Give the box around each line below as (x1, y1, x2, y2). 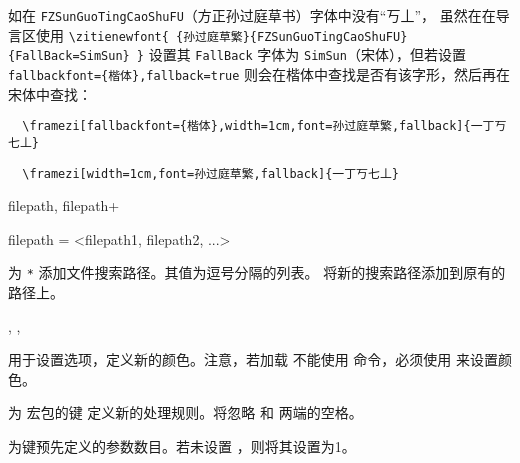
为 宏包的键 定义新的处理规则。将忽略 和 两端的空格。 (8, 402, 363, 423)
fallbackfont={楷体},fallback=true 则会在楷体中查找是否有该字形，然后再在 (8, 63, 511, 84)
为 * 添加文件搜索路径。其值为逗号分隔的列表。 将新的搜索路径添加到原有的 (8, 262, 506, 283)
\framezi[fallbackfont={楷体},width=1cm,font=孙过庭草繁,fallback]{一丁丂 (22, 119, 507, 134)
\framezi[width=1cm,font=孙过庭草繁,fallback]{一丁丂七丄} (22, 166, 399, 181)
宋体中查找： (8, 83, 92, 104)
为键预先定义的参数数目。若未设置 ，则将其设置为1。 (8, 436, 356, 456)
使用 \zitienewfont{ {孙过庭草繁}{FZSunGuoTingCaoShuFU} (35, 24, 408, 45)
